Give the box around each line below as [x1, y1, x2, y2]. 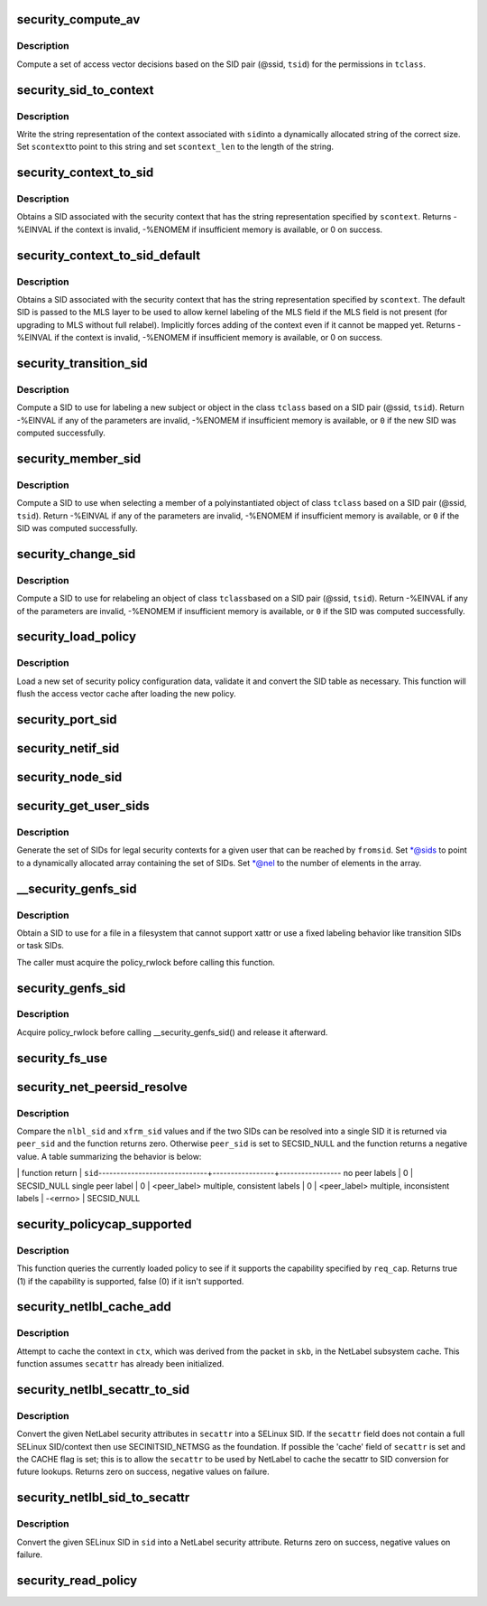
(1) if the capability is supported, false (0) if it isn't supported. [16, 1275, 244, 1286]
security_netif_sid [16, 741, 120, 756]
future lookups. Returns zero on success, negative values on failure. [16, 1466, 270, 1477]
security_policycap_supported [16, 1216, 192, 1232]
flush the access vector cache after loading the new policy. [16, 688, 236, 699]
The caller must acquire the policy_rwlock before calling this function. [16, 957, 275, 967]
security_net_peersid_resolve [16, 1079, 188, 1095]
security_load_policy [16, 629, 137, 645]
